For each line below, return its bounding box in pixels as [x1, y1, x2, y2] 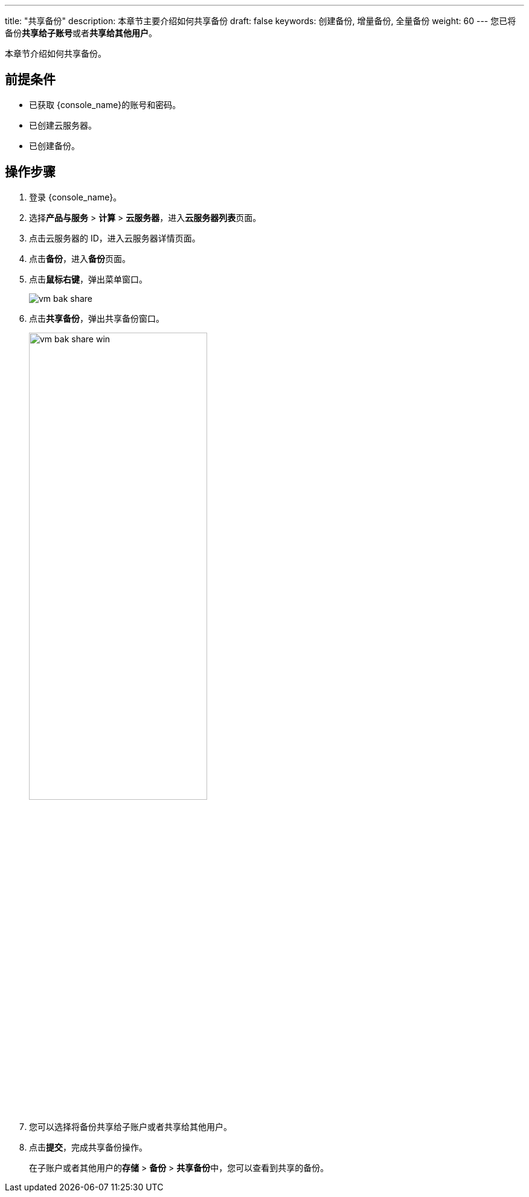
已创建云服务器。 [29, 120, 97, 130]
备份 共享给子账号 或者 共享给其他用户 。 [5, 28, 157, 38]
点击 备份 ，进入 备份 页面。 [29, 253, 130, 264]
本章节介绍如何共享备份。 [5, 48, 106, 59]
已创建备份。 [29, 140, 80, 151]
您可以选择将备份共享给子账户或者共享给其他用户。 [29, 1121, 232, 1132]
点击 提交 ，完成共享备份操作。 [29, 1141, 147, 1152]
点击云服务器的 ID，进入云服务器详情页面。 [29, 232, 200, 243]
